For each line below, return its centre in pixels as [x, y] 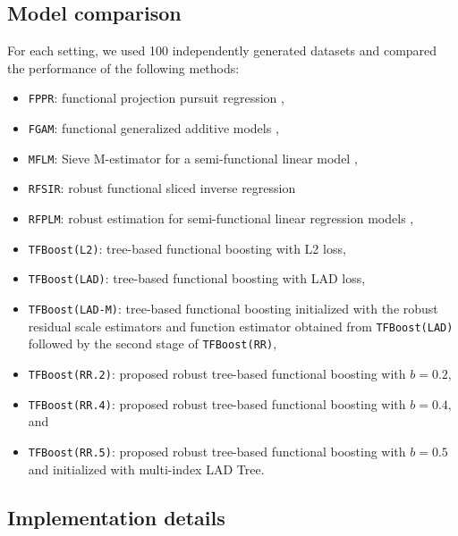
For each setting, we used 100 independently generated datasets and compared [222, 50]
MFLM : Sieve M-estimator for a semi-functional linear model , [193, 158]
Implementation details [116, 517]
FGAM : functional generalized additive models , [153, 128]
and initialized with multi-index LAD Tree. [146, 469]
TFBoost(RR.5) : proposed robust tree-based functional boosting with [217, 451]
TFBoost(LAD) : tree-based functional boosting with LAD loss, [197, 278]
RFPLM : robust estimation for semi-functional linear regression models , [221, 218]
